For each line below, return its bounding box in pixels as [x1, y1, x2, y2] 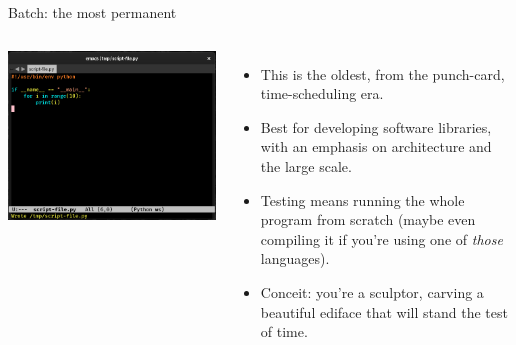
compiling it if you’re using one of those [260, 228, 503, 249]
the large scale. [260, 155, 352, 176]
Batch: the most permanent [8, 2, 177, 22]
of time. [260, 321, 308, 342]
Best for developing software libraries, [260, 116, 492, 137]
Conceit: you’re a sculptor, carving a [260, 281, 484, 302]
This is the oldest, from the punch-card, [260, 63, 505, 84]
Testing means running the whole [260, 189, 465, 210]
